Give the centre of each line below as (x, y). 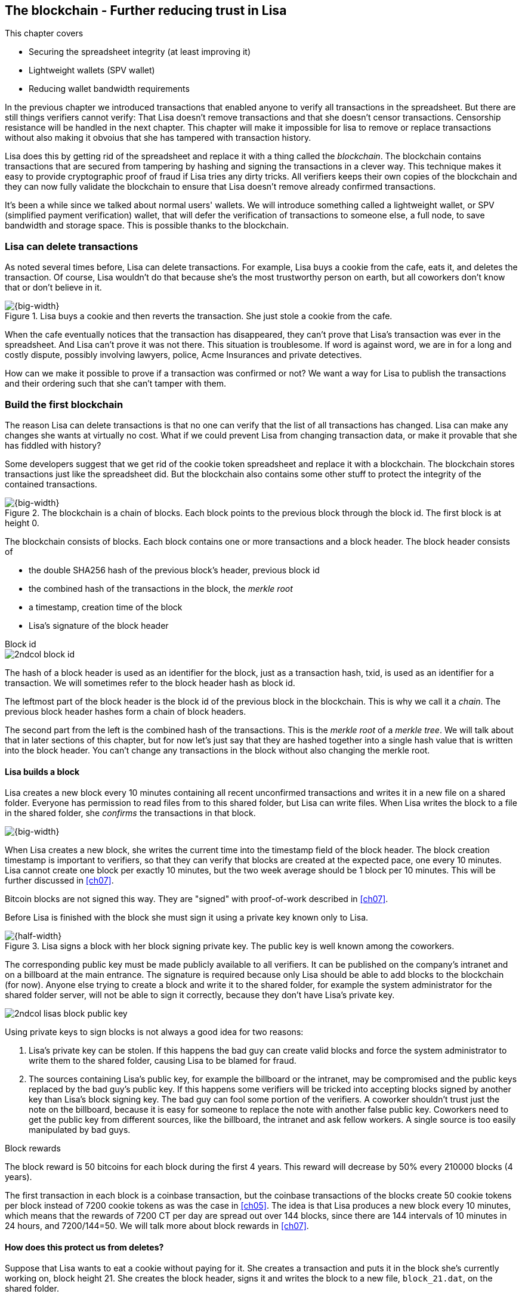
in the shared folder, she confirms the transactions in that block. (130, 813)
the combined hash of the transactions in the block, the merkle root (161, 588)
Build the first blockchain (64, 404)
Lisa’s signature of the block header (99, 625)
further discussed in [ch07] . (59, 881)
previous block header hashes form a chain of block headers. (126, 711)
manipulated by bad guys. (80, 1130)
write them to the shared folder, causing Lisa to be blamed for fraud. (163, 1061)
